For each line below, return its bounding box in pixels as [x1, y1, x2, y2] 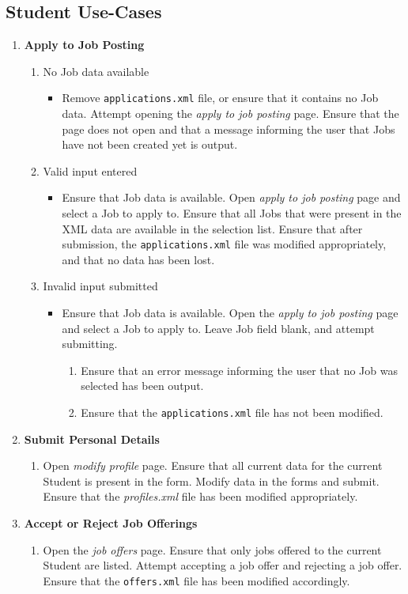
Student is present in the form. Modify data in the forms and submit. [43, 472, 380, 489]
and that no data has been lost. [62, 251, 215, 267]
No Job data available [43, 62, 149, 79]
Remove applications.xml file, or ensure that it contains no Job [62, 89, 379, 106]
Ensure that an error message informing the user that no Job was [81, 361, 398, 378]
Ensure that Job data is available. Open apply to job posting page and [62, 189, 401, 206]
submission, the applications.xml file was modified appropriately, [62, 236, 387, 252]
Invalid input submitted [43, 278, 158, 294]
